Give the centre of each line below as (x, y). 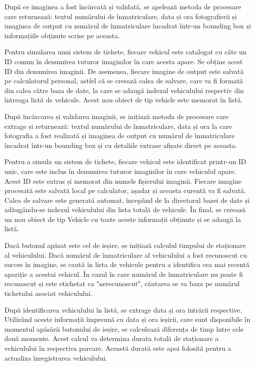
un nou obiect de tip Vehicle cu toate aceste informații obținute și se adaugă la (123, 219)
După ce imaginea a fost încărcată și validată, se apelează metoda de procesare (123, 6)
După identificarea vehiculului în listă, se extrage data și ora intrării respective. (123, 309)
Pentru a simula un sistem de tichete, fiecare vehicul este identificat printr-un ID (125, 161)
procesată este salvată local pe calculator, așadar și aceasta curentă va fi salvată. (125, 190)
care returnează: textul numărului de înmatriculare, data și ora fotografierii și (121, 16)
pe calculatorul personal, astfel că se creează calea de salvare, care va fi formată (124, 81)
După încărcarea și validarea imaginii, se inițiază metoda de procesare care (116, 116)
